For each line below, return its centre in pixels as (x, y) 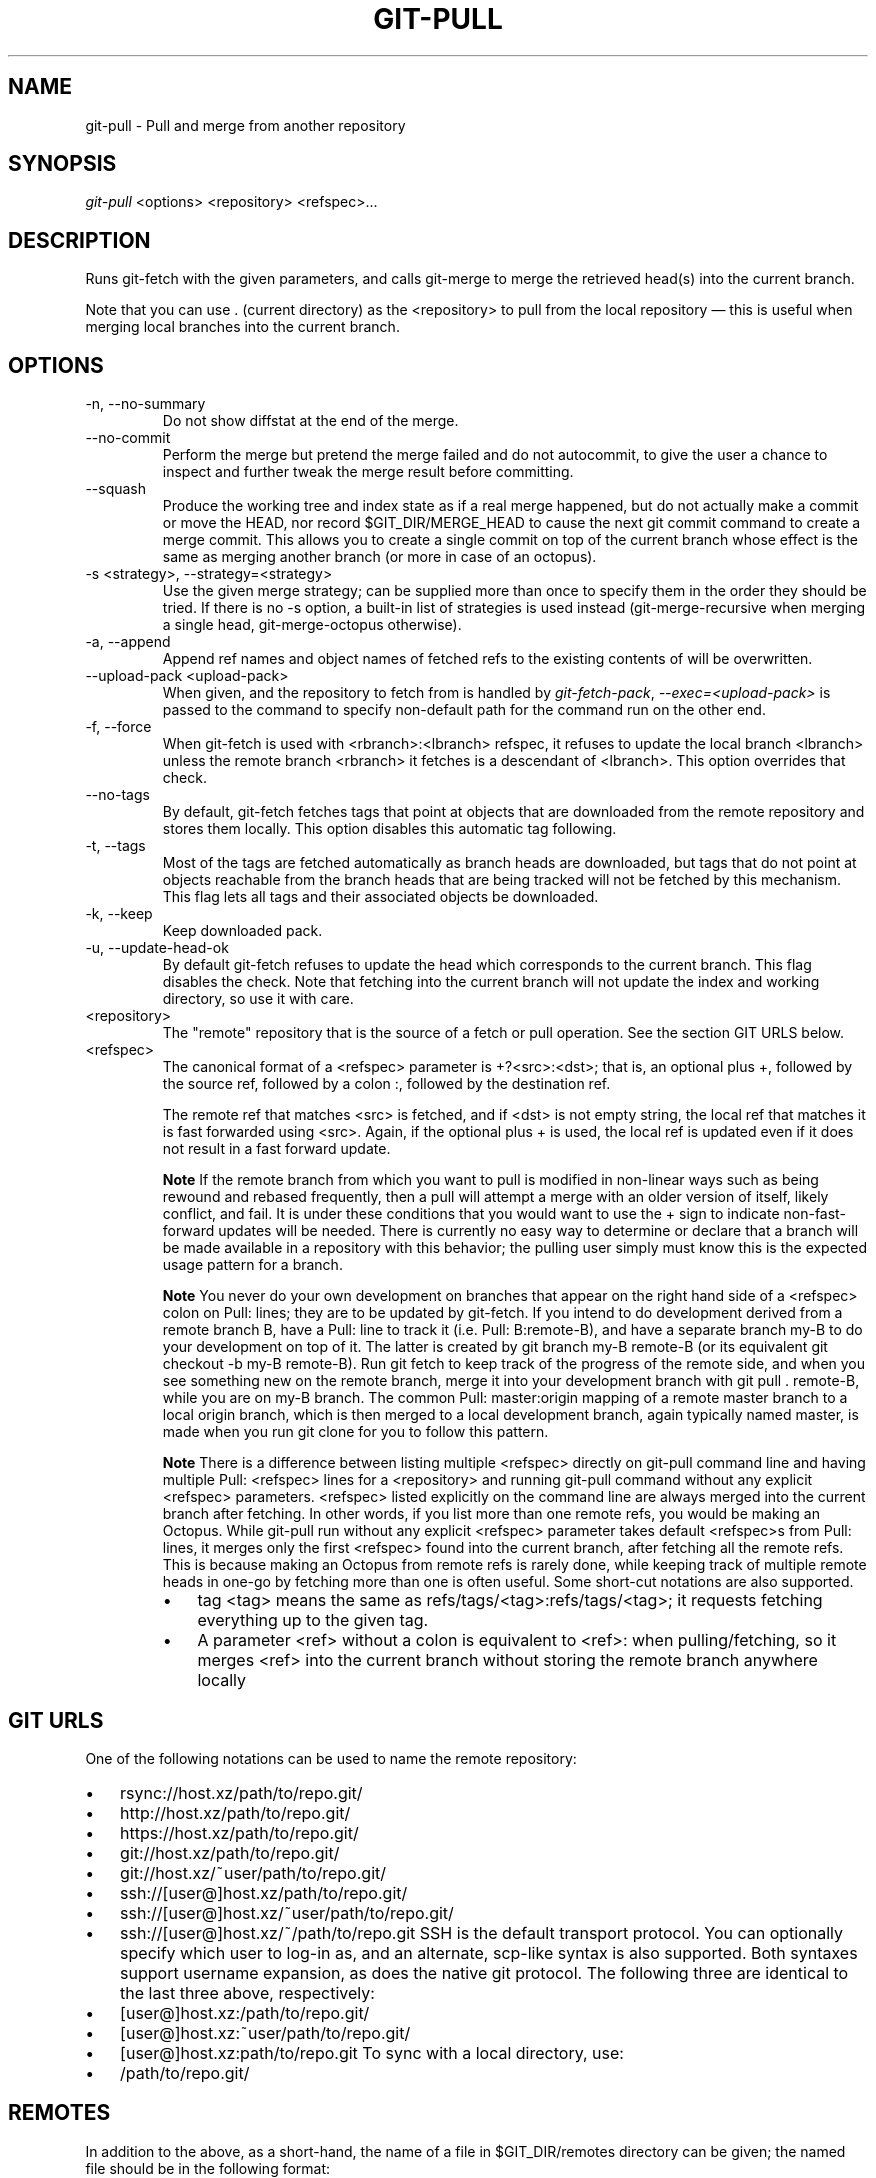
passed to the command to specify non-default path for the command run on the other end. (464, 710)
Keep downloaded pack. (242, 931)
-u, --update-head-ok (157, 948)
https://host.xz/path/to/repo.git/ (239, 1832)
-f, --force (118, 727)
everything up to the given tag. (313, 1620)
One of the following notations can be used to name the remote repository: (331, 1758)
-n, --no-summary (145, 404)
